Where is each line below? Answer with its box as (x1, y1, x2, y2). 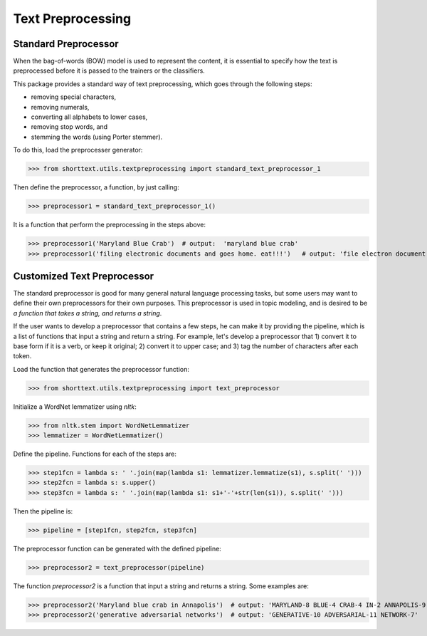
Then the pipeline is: (13, 506, 73, 516)
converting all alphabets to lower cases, (31, 113, 148, 121)
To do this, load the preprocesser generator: (13, 146, 143, 155)
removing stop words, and (31, 122, 108, 131)
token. (13, 352, 32, 360)
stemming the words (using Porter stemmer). (31, 132, 163, 141)
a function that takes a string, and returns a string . (13, 308, 162, 317)
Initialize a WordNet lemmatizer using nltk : (13, 402, 137, 411)
